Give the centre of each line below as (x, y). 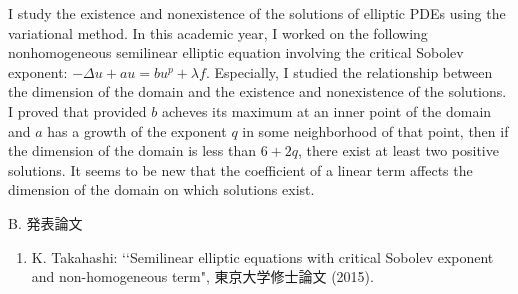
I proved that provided (77, 110)
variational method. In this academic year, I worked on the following (218, 32)
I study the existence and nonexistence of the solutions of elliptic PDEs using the (257, 13)
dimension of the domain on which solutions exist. (161, 189)
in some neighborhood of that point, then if (375, 130)
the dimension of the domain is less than (132, 150)
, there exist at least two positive (398, 150)
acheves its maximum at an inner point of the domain (326, 110)
